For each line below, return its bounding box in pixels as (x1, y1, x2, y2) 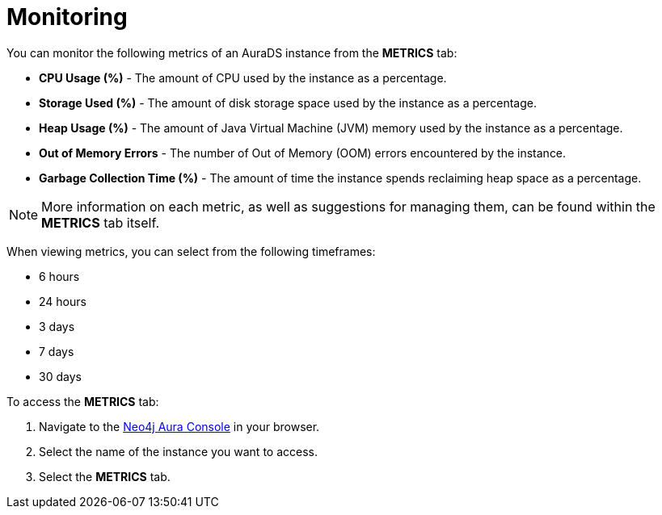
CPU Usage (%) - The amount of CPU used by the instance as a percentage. (39, 70, 447, 85)
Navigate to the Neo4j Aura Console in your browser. (39, 419, 320, 433)
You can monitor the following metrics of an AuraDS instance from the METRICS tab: (6, 45, 457, 60)
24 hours (39, 294, 86, 308)
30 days (39, 369, 82, 383)
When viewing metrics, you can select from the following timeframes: (6, 244, 376, 258)
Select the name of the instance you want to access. (39, 444, 318, 458)
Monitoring (6, 3, 128, 31)
